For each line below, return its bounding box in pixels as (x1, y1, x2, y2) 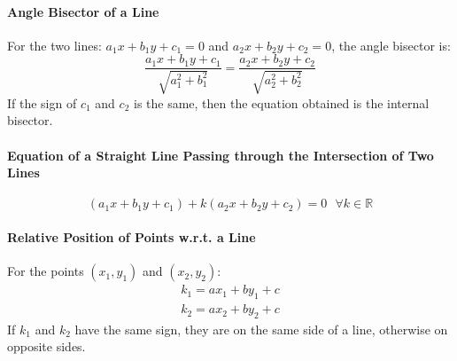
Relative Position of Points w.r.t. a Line (7, 228, 256, 247)
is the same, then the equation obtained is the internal (133, 93, 430, 112)
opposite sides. (7, 337, 86, 356)
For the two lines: (7, 35, 102, 54)
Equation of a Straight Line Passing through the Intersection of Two (7, 145, 434, 164)
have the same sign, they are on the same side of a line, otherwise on (74, 319, 448, 338)
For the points (7, 262, 84, 280)
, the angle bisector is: (331, 35, 451, 54)
